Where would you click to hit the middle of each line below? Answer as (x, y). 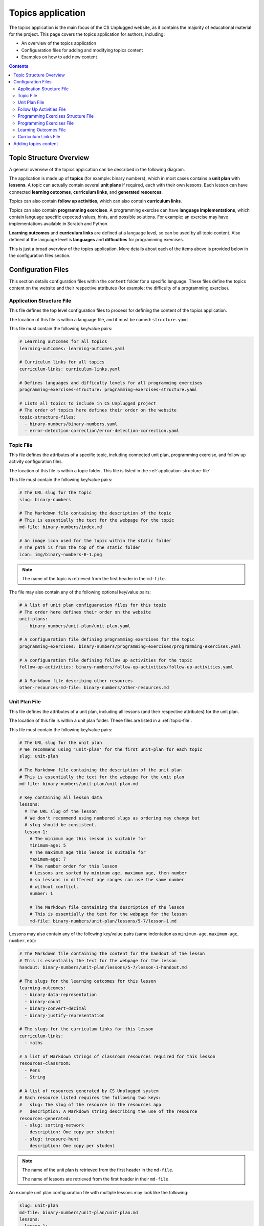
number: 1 (41, 894)
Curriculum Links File (39, 137)
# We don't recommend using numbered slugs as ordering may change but (112, 818)
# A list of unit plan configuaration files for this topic (93, 605)
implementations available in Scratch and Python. (59, 224)
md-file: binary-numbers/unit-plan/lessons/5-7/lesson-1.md (103, 921)
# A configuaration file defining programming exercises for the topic (107, 639)
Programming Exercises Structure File (56, 116)
